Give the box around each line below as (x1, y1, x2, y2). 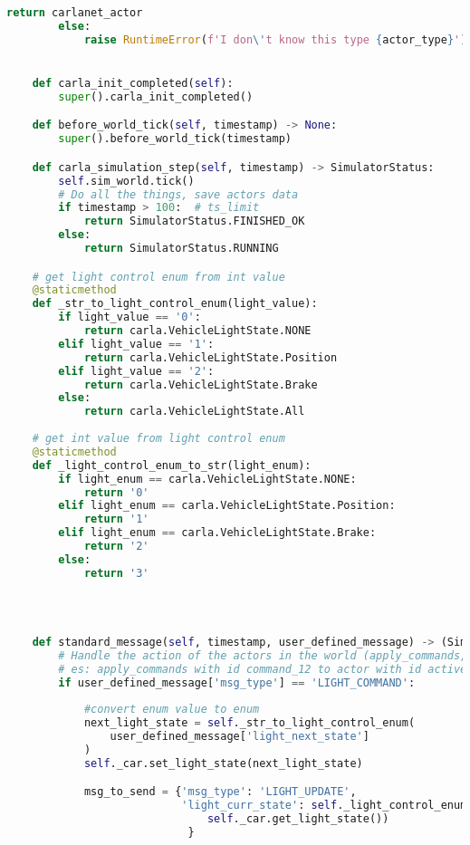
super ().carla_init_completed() (58, 90, 254, 103)
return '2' (83, 540, 149, 553)
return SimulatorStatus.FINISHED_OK (83, 215, 305, 228)
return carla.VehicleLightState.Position (83, 350, 338, 364)
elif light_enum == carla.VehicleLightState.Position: (58, 499, 396, 513)
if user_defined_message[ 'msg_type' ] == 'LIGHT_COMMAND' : (58, 676, 416, 689)
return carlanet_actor (6, 6, 143, 19)
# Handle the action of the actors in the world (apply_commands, (58, 648, 467, 662)
